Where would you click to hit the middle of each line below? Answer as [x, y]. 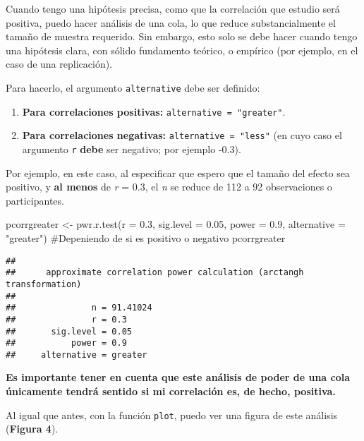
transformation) [44, 284]
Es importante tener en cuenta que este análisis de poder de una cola [178, 377]
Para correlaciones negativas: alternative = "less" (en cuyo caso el [182, 135]
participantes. [35, 200]
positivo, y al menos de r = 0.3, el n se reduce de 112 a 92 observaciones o [169, 187]
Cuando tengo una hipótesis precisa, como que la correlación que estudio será [173, 8]
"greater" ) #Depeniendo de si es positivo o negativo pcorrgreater [146, 237]
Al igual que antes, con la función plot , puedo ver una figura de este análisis [172, 415]
